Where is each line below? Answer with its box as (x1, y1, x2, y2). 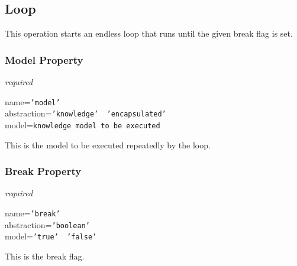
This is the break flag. (5, 249, 85, 262)
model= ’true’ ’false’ (5, 230, 97, 242)
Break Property (5, 164, 82, 179)
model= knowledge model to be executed (5, 118, 160, 131)
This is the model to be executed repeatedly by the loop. (5, 138, 211, 151)
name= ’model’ (5, 95, 60, 108)
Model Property (5, 52, 83, 67)
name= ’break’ (5, 206, 60, 219)
